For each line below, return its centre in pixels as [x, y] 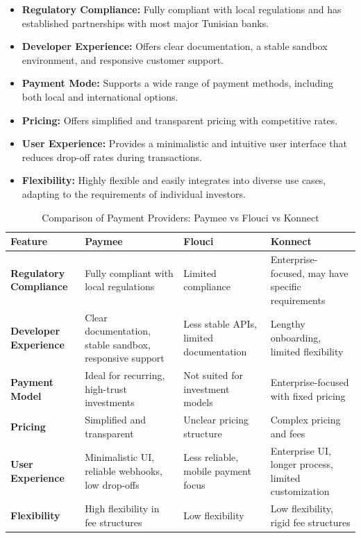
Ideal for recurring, [125, 375]
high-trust [106, 388]
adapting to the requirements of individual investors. [134, 193]
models [198, 402]
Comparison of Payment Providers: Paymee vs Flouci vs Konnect [180, 217]
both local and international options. [100, 96]
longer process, [302, 464]
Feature [29, 241]
